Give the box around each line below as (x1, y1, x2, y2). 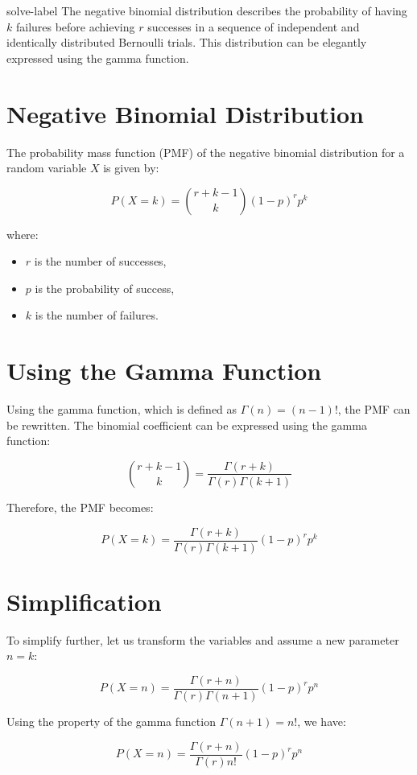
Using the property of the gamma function (6, 713, 216, 729)
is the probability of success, (35, 279, 175, 296)
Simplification (6, 584, 162, 617)
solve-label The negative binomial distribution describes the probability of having (6, 2, 407, 19)
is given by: (103, 159, 159, 176)
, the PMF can (337, 401, 411, 418)
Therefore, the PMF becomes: (6, 498, 154, 515)
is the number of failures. (35, 307, 159, 324)
